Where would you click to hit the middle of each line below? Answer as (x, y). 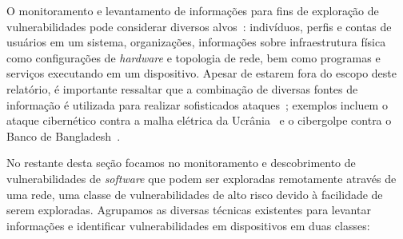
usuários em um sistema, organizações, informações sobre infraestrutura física (196, 42)
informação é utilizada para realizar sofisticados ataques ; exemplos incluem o (197, 104)
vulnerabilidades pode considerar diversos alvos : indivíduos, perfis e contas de (199, 26)
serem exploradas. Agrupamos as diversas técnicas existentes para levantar (189, 210)
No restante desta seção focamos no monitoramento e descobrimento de (181, 163)
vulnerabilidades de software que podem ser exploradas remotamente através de (201, 178)
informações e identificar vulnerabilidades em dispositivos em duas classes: (188, 225)
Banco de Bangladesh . (64, 135)
